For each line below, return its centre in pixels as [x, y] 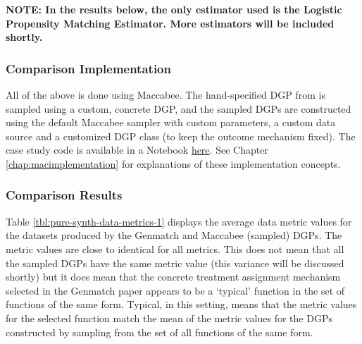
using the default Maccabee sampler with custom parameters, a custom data [171, 122]
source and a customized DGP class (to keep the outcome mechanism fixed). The [181, 136]
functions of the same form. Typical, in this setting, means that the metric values [181, 304]
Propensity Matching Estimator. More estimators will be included [170, 23]
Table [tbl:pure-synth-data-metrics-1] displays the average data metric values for [179, 221]
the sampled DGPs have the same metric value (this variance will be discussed [175, 263]
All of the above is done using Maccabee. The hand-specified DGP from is [166, 94]
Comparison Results [64, 195]
